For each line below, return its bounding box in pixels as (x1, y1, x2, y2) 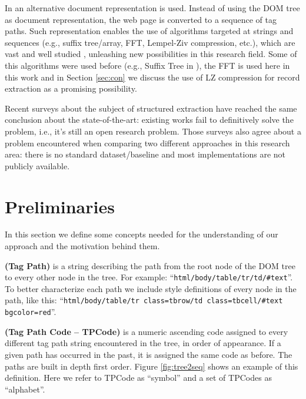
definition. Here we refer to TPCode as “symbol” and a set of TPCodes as (5, 371, 272, 384)
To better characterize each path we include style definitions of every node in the (5, 282, 297, 294)
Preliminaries (5, 194, 115, 218)
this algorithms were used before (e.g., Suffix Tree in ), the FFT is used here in (5, 59, 290, 71)
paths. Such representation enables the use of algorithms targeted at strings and (5, 25, 294, 37)
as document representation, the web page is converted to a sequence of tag (5, 13, 277, 25)
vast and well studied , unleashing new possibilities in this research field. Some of (5, 48, 297, 60)
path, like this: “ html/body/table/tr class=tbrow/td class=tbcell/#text (5, 294, 283, 306)
